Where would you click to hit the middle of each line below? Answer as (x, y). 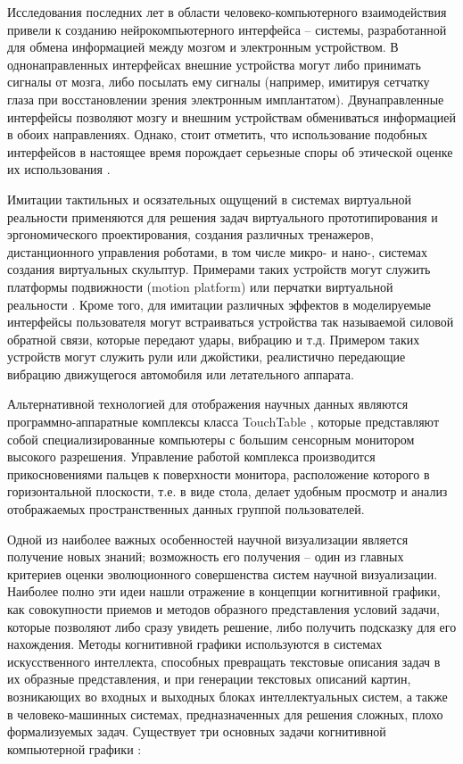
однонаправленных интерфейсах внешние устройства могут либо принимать (214, 64)
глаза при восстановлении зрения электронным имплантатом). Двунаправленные (226, 99)
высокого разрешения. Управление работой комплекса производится (191, 457)
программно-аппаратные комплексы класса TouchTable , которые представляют (223, 422)
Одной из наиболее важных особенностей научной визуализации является (208, 539)
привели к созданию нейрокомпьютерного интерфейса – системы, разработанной (227, 29)
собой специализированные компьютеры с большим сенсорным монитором (211, 439)
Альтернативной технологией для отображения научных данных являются (208, 404)
